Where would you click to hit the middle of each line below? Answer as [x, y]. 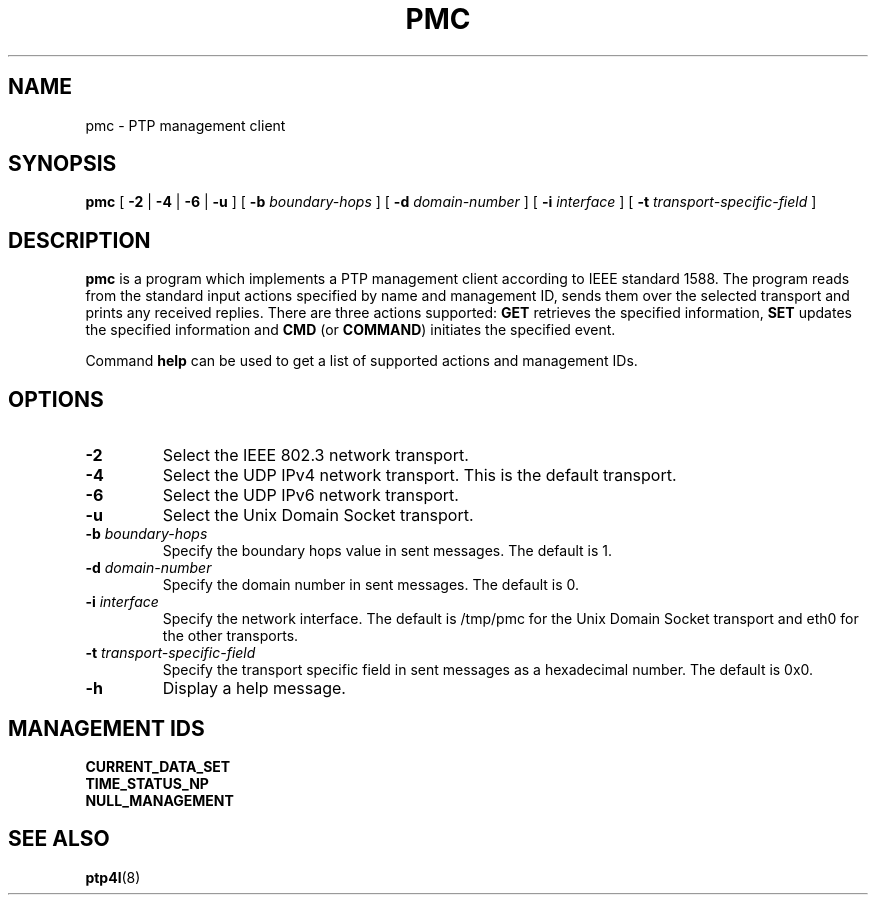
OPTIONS [56, 399]
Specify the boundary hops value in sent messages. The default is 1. [387, 551]
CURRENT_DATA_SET [158, 766]
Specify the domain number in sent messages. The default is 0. [371, 585]
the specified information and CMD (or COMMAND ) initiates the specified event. [350, 330]
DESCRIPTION [79, 240]
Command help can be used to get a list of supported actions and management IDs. [361, 361]
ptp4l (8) [113, 877]
